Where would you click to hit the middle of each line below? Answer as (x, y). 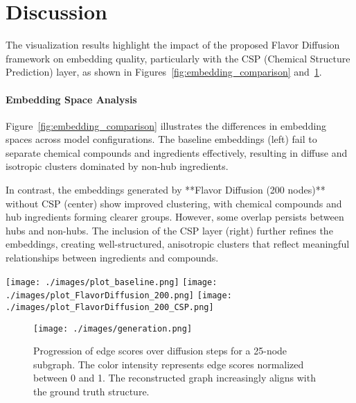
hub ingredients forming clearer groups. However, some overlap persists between (175, 217)
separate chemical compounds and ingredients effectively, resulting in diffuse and (177, 152)
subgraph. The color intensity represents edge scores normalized (169, 364)
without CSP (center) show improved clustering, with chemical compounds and (174, 203)
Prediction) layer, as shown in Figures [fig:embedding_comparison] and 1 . (164, 72)
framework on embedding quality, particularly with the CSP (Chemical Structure (178, 58)
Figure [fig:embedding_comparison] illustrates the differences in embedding (166, 125)
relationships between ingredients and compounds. (112, 258)
